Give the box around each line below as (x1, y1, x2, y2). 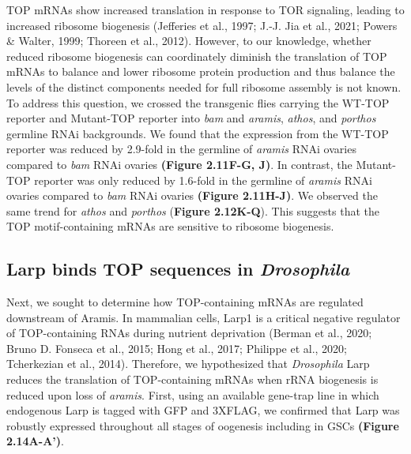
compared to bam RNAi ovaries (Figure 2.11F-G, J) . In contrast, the (6, 156, 353, 172)
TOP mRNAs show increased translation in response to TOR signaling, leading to (6, 2, 405, 17)
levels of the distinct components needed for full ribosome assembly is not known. (6, 78, 402, 95)
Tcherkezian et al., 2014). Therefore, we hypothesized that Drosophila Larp (6, 355, 370, 372)
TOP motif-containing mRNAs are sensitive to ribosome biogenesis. (6, 218, 334, 235)
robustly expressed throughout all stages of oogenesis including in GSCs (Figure (6, 417, 399, 433)
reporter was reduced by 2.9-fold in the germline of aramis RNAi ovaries (6, 141, 356, 157)
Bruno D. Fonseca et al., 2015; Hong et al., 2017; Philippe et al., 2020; (6, 340, 348, 356)
